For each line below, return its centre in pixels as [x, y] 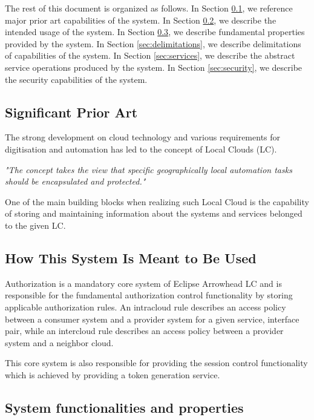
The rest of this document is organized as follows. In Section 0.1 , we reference [149, 8]
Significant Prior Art [71, 112]
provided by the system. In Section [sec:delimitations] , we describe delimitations [153, 43]
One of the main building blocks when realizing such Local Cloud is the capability [157, 201]
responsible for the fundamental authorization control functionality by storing [149, 295]
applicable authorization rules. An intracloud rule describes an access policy [146, 307]
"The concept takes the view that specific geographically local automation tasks [149, 169]
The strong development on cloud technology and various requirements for [143, 137]
